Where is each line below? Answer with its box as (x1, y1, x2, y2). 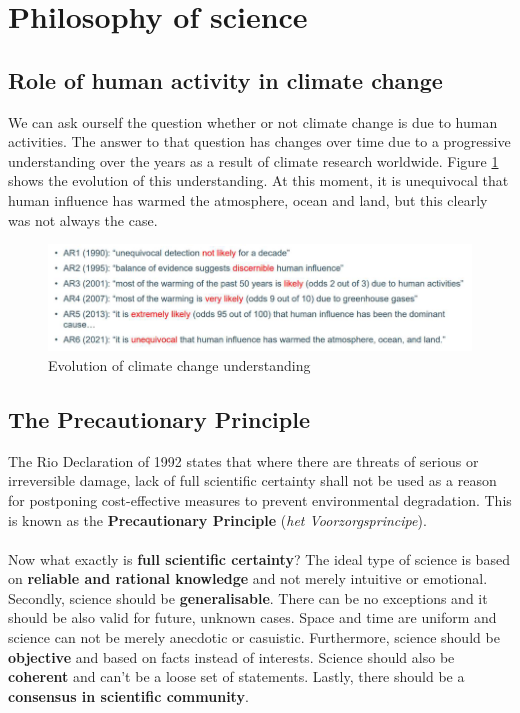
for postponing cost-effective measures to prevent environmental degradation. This (8, 489, 512, 510)
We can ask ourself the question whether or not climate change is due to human (8, 111, 498, 132)
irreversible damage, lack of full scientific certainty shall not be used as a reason (8, 470, 497, 491)
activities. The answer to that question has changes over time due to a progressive (8, 131, 511, 152)
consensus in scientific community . (8, 685, 249, 706)
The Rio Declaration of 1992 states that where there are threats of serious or (8, 450, 479, 471)
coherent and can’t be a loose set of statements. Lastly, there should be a (8, 666, 465, 687)
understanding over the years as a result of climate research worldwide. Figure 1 (8, 150, 499, 171)
